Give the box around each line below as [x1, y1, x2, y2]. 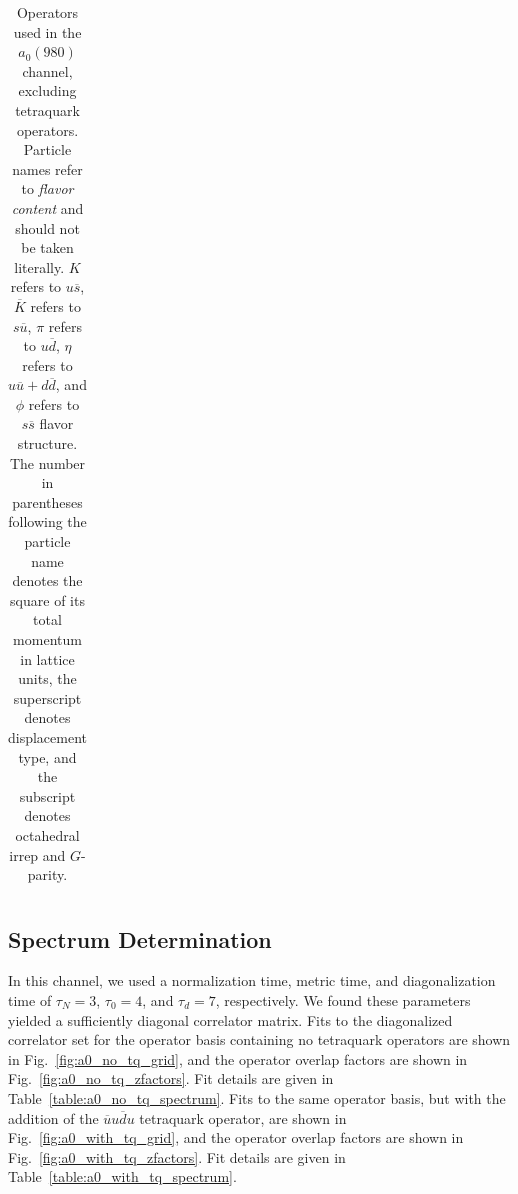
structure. [17, 433, 78, 454]
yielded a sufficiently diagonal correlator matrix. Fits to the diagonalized [8, 1009, 453, 1030]
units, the [18, 668, 77, 689]
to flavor [21, 178, 74, 199]
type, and [18, 746, 77, 767]
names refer [12, 158, 83, 179]
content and [11, 197, 84, 218]
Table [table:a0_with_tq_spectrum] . [8, 1166, 237, 1187]
